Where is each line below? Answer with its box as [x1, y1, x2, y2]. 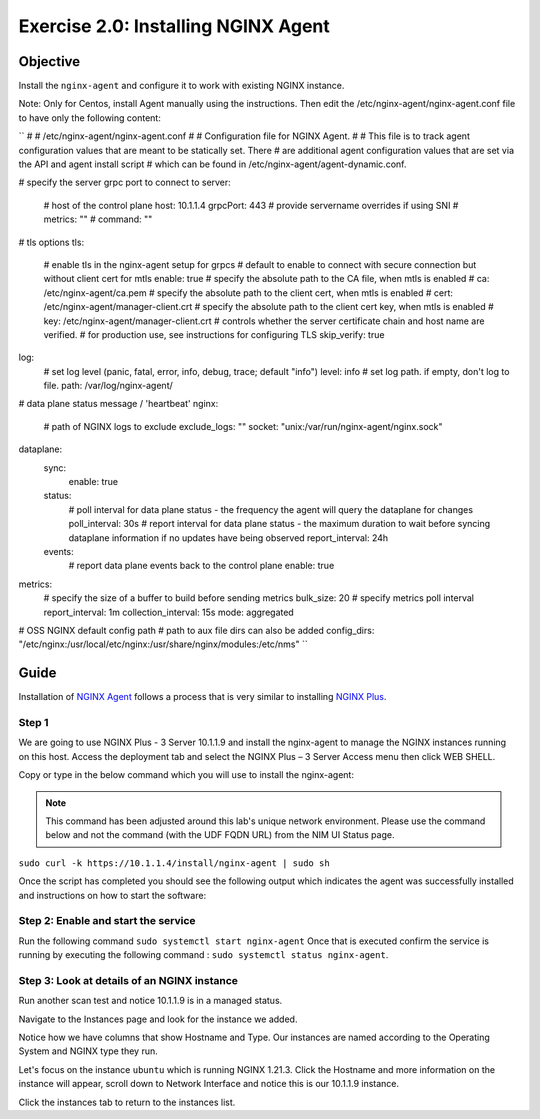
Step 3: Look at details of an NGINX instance [18, 973, 239, 987]
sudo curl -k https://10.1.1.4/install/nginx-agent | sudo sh [18, 857, 330, 869]
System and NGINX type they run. [18, 1045, 159, 1057]
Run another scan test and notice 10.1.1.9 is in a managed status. [18, 995, 283, 1007]
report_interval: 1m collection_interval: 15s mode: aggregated [43, 606, 294, 618]
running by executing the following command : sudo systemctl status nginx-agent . [18, 949, 389, 961]
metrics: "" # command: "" [43, 213, 153, 225]
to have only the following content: [18, 111, 162, 124]
